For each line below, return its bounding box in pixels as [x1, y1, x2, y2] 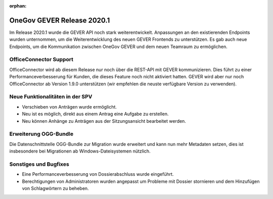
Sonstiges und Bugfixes [9, 161, 69, 168]
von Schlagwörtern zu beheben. [22, 185, 89, 191]
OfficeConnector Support [9, 56, 73, 63]
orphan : [9, 3, 27, 9]
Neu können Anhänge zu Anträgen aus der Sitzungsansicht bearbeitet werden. [22, 118, 187, 124]
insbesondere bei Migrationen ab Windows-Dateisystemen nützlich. [9, 148, 151, 154]
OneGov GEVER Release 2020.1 [9, 16, 110, 25]
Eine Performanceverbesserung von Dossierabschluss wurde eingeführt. [22, 171, 174, 177]
